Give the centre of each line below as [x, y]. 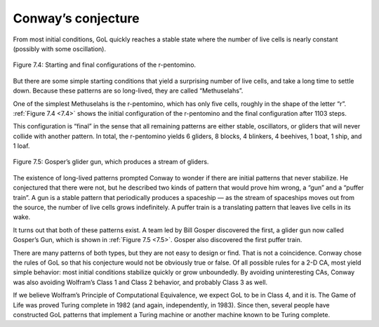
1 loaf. [21, 146]
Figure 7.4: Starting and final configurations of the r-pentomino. [105, 65]
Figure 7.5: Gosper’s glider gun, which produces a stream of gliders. [111, 162]
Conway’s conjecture [76, 18]
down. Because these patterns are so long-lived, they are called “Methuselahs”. [128, 91]
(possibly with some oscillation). [60, 48]
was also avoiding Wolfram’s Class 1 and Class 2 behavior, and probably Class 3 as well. [140, 282]
